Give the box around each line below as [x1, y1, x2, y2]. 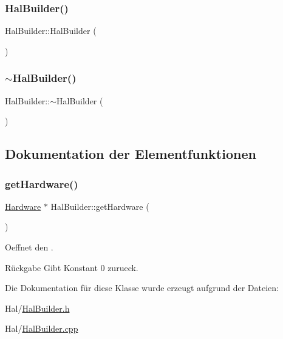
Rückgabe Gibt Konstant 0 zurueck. [5, 261, 138, 274]
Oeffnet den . [5, 241, 53, 253]
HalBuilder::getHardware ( [50, 200, 149, 212]
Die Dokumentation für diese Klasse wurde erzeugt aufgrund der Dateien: [5, 281, 279, 294]
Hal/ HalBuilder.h [5, 301, 70, 314]
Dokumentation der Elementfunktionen [5, 144, 256, 163]
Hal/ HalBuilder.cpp [5, 322, 78, 335]
